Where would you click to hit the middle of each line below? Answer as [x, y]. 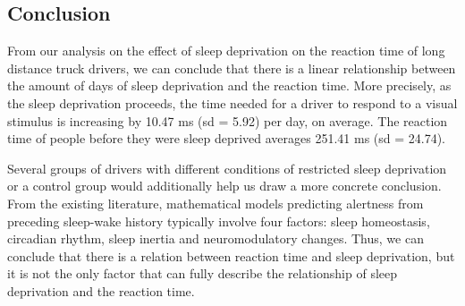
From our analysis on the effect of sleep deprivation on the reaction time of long [226, 51]
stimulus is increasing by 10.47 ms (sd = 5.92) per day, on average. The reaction [228, 120]
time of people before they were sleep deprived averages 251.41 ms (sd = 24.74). [227, 138]
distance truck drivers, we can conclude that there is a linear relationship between [232, 68]
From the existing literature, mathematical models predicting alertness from [216, 203]
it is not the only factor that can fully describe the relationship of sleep [203, 273]
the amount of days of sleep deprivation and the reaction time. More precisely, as [229, 85]
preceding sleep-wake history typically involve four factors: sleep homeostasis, [219, 221]
